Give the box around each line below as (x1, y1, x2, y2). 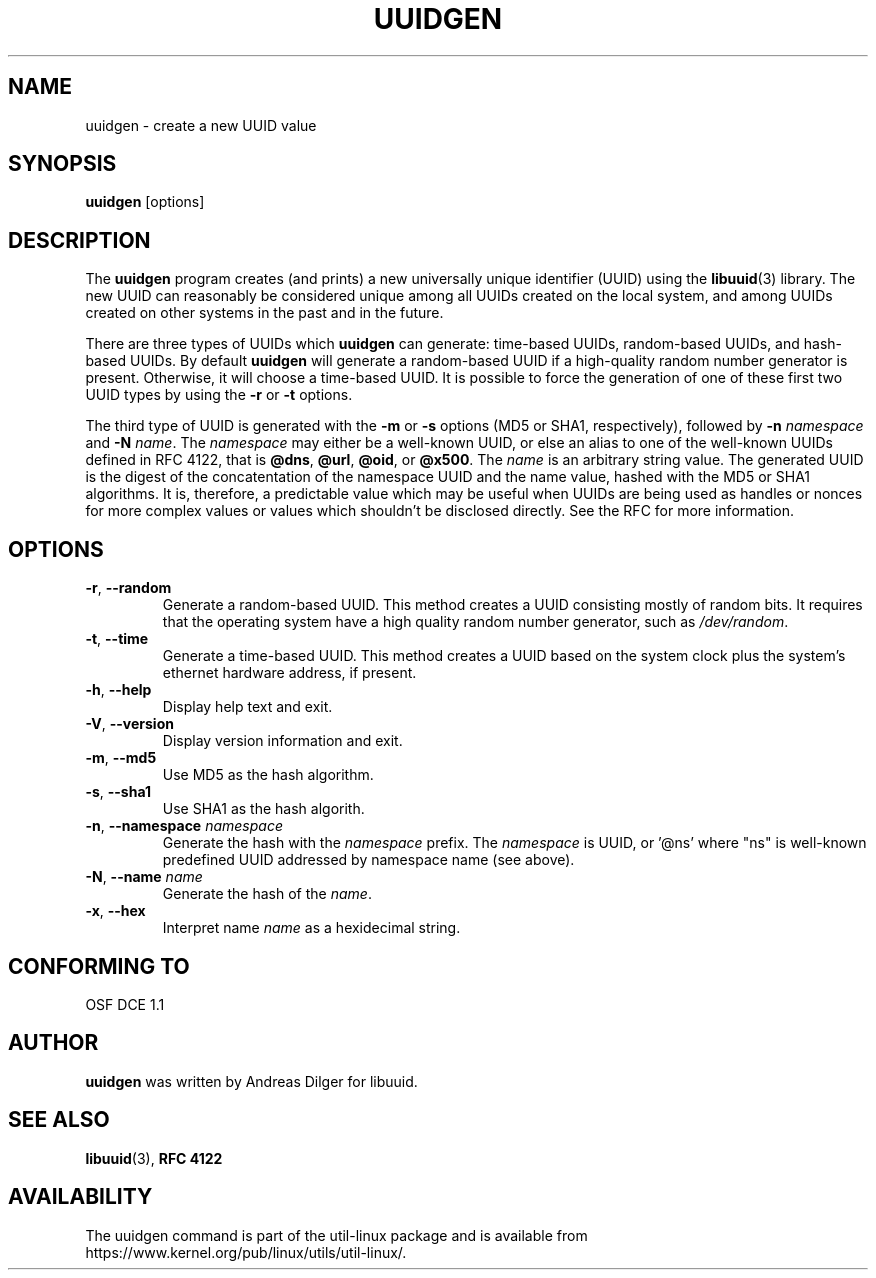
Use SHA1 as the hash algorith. (162, 800, 365, 818)
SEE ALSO (8, 1107, 110, 1133)
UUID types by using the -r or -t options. (85, 386, 353, 404)
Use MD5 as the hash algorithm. (162, 766, 374, 784)
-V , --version (85, 715, 174, 733)
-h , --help (85, 681, 152, 699)
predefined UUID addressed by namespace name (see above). (162, 851, 575, 869)
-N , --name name (85, 868, 203, 886)
